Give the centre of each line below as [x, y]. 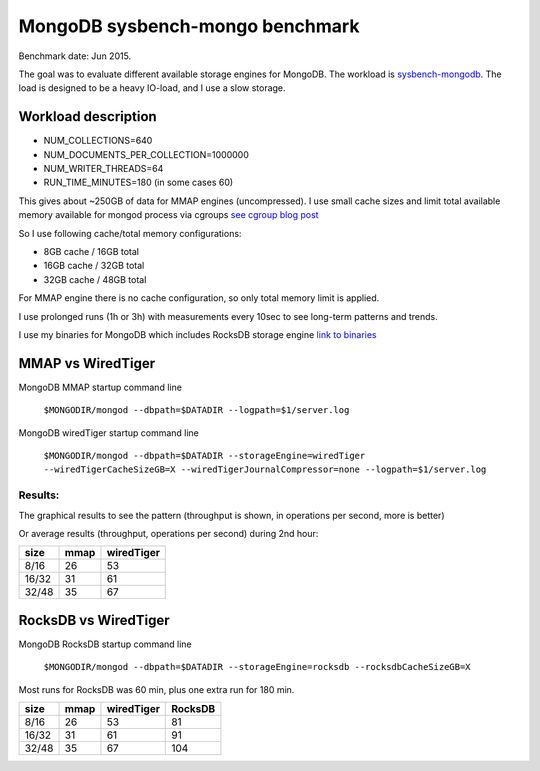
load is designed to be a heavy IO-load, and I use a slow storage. [152, 88]
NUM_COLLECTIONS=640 [98, 141]
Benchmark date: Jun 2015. [75, 56]
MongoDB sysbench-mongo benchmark [189, 26]
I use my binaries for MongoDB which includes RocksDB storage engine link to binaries [197, 334]
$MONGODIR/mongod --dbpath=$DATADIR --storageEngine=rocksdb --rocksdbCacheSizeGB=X [257, 667]
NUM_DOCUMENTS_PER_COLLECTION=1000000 [146, 154]
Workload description [87, 116]
